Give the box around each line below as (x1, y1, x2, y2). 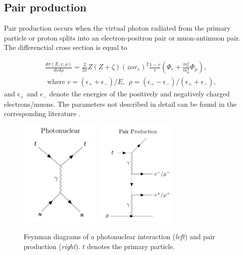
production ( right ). (24, 241, 80, 251)
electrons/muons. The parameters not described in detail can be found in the (4, 98, 237, 109)
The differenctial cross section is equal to (4, 42, 128, 52)
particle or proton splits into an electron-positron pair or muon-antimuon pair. (4, 32, 241, 42)
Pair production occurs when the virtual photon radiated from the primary (4, 23, 231, 33)
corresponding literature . (4, 108, 81, 119)
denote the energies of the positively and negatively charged (49, 88, 230, 99)
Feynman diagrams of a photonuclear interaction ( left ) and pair (24, 231, 215, 241)
